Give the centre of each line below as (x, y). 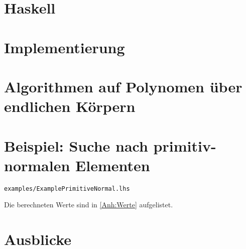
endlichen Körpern (70, 106)
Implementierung (65, 47)
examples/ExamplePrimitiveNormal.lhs (67, 189)
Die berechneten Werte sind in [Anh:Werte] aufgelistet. (89, 205)
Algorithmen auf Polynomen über (123, 86)
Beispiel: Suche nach (76, 145)
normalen (37, 165)
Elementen (113, 165)
